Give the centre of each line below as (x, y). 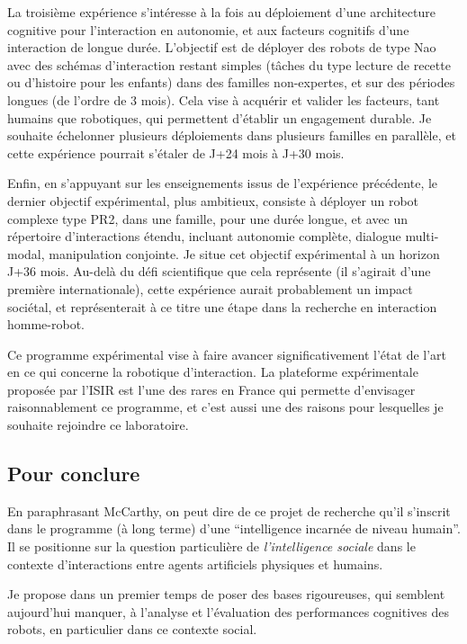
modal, (26, 253)
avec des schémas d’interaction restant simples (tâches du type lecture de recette (229, 64)
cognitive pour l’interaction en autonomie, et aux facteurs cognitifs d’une (208, 29)
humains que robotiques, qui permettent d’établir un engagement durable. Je (220, 117)
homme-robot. (46, 324)
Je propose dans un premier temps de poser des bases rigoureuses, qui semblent (226, 594)
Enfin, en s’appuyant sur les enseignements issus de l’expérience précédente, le (223, 183)
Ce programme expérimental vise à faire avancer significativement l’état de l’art (227, 354)
